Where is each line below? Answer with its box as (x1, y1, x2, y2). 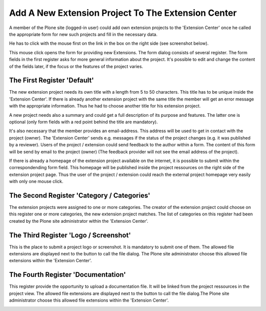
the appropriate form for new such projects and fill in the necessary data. (9, 31, 158, 37)
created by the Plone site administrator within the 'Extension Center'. (9, 218, 149, 224)
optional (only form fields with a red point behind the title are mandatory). (9, 119, 158, 125)
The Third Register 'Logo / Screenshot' (9, 231, 131, 239)
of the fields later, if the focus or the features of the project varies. (9, 63, 143, 69)
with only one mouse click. (9, 178, 64, 184)
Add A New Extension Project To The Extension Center (9, 7, 237, 18)
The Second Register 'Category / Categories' (9, 191, 150, 200)
